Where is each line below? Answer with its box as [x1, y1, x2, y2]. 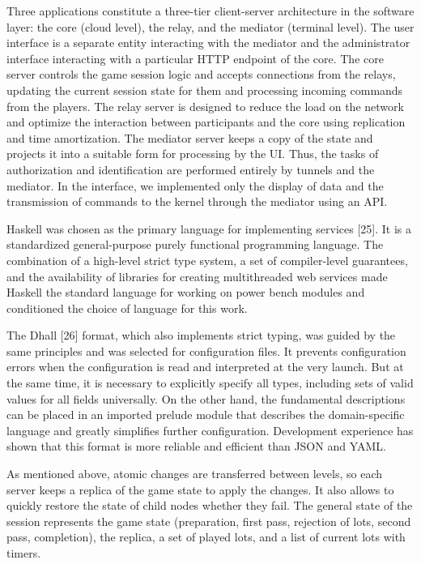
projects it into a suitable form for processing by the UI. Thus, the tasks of [6, 145, 379, 162]
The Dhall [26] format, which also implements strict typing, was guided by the [6, 327, 396, 344]
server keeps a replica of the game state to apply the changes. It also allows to [6, 481, 394, 498]
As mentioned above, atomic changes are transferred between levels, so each [6, 465, 383, 482]
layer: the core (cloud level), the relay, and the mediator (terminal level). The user [6, 18, 415, 35]
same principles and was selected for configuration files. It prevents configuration [6, 342, 406, 359]
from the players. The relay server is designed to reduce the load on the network [6, 97, 404, 114]
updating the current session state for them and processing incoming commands [6, 81, 403, 98]
